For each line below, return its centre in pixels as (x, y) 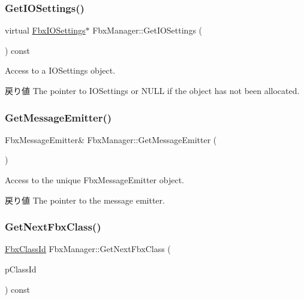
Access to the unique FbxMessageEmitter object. (94, 180)
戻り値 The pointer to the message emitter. (85, 200)
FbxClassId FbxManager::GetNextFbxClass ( (88, 249)
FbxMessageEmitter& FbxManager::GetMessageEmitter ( (111, 139)
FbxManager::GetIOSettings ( (148, 30)
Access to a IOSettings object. (60, 70)
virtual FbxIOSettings (45, 30)
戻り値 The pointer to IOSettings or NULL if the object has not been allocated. (152, 90)
